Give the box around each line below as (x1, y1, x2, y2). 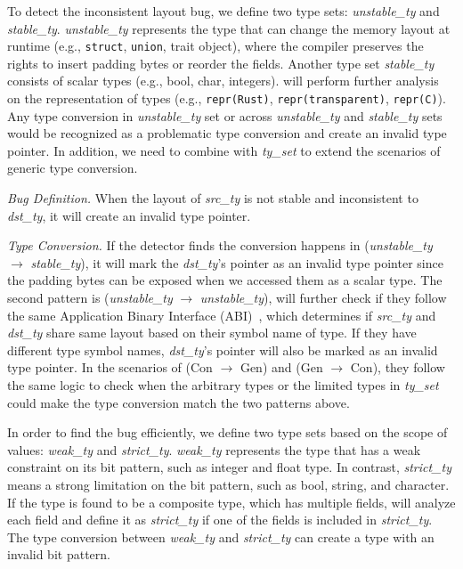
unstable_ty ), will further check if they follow (199, 289, 447, 307)
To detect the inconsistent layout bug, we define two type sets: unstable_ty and (7, 2, 440, 20)
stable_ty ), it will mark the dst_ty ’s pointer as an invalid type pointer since (30, 253, 443, 272)
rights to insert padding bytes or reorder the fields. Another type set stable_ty (7, 53, 435, 72)
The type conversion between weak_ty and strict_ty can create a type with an (7, 527, 435, 546)
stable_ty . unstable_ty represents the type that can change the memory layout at (7, 19, 451, 37)
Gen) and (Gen (240, 358, 323, 377)
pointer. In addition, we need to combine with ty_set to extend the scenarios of (7, 141, 441, 159)
